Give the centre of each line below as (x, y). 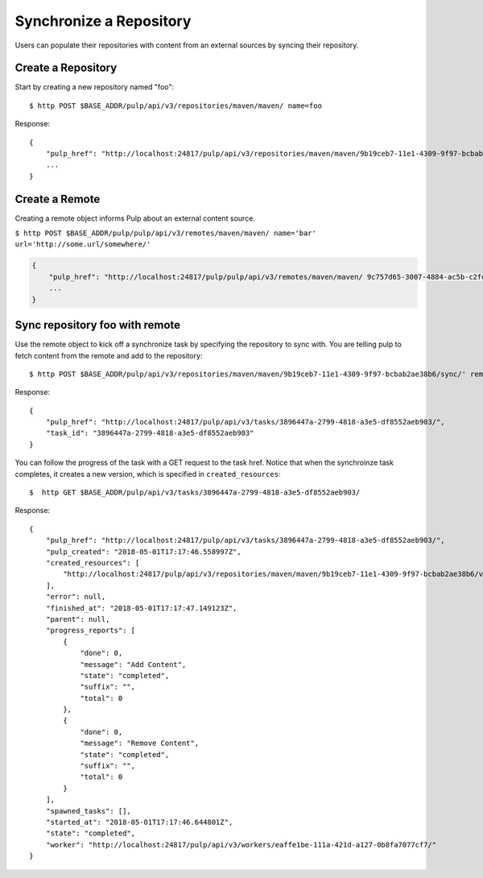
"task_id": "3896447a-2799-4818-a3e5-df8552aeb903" (150, 433)
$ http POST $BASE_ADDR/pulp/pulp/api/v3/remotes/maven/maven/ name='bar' (166, 233)
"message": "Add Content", (133, 664)
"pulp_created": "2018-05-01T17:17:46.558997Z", (143, 551)
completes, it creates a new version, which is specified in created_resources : (148, 474)
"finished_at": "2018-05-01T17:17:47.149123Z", (141, 608)
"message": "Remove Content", (140, 743)
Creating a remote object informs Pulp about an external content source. (135, 218)
